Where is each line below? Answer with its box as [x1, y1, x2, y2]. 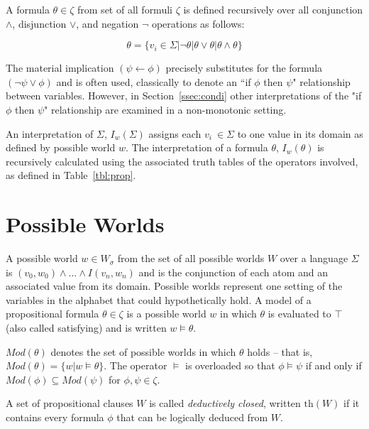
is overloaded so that [185, 358, 275, 373]
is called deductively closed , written [149, 396, 301, 411]
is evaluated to [268, 306, 331, 321]
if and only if [305, 358, 362, 373]
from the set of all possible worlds [117, 251, 265, 266]
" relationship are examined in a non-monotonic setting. [44, 102, 287, 116]
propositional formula [6, 306, 99, 321]
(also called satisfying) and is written [6, 320, 167, 335]
